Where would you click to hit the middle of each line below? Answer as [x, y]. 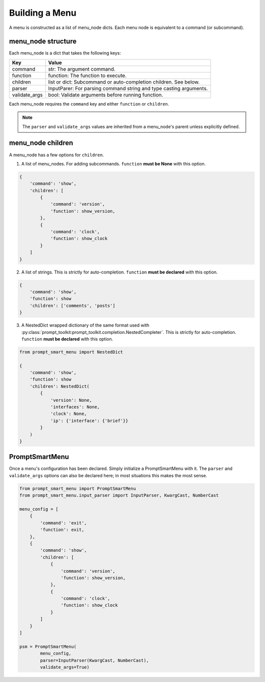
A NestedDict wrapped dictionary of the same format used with [85, 325]
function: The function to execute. [88, 75]
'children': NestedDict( [60, 386]
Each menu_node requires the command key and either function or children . [89, 104]
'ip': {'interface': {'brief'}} [89, 421]
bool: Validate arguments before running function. [106, 95]
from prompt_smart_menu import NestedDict [71, 352]
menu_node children [41, 143]
